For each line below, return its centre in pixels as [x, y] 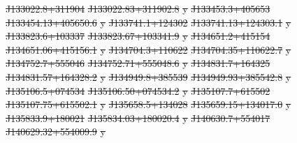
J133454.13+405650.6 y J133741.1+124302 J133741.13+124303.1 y [148, 22]
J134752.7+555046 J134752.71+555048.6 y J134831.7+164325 [138, 63]
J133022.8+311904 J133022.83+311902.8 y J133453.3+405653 [138, 8]
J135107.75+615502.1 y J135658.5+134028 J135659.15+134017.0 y [148, 104]
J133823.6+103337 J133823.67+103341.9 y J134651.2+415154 [138, 36]
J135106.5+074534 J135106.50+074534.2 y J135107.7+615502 [138, 90]
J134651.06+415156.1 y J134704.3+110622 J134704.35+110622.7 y [148, 49]
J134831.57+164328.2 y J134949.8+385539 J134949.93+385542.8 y [148, 76]
